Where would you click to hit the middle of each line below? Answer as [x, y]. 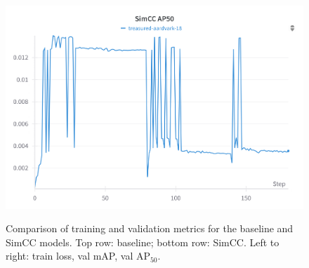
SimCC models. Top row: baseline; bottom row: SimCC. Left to [143, 242]
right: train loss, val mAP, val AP [78, 256]
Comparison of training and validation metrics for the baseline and [150, 228]
